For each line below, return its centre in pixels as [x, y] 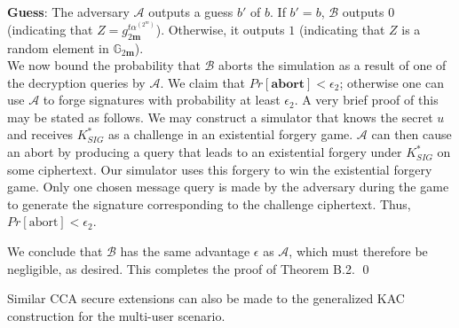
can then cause [412, 134]
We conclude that [55, 251]
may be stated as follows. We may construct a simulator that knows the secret [220, 117]
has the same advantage [185, 251]
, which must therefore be [358, 251]
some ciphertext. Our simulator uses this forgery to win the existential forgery [220, 169]
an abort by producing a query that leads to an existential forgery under [205, 152]
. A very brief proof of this [366, 100]
